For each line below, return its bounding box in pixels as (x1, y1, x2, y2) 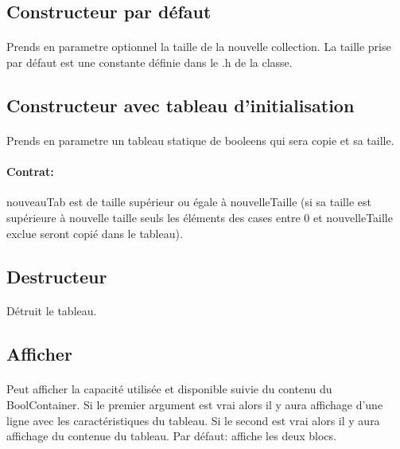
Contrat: (6, 163, 54, 180)
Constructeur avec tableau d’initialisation (6, 92, 355, 117)
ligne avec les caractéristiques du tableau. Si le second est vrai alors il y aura (6, 412, 380, 428)
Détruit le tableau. (6, 303, 97, 319)
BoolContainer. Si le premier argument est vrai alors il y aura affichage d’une (6, 396, 383, 413)
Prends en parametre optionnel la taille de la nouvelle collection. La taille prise (6, 38, 391, 55)
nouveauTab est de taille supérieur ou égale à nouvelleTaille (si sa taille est (6, 193, 371, 210)
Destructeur (6, 264, 107, 288)
